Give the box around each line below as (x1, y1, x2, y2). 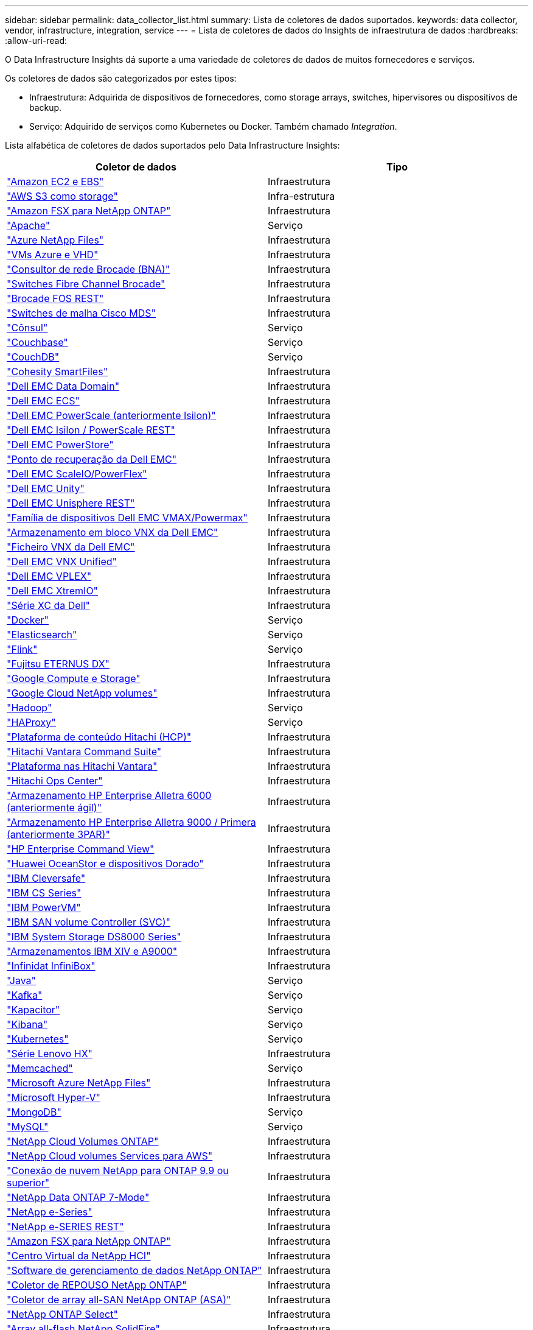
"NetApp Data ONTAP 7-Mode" (7, 1191, 150, 1203)
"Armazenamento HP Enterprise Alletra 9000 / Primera (7, 816, 256, 828)
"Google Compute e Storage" (7, 672, 141, 684)
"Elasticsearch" (7, 628, 77, 641)
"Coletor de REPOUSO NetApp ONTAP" (7, 1279, 187, 1291)
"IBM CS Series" (7, 887, 82, 899)
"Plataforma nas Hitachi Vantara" (7, 760, 158, 772)
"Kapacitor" (7, 1004, 60, 1016)
